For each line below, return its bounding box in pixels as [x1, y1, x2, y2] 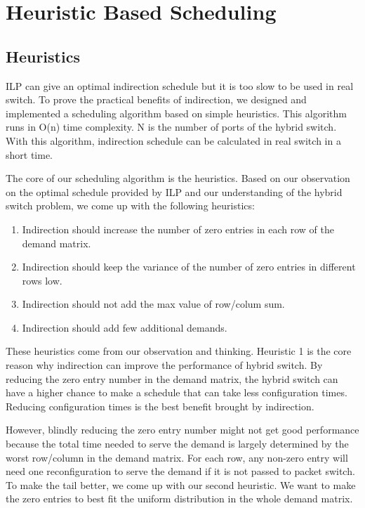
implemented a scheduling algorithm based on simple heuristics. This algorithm [6, 105, 347, 120]
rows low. [22, 273, 62, 287]
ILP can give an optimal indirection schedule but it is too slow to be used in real [6, 78, 354, 93]
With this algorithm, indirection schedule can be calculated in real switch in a [6, 133, 341, 148]
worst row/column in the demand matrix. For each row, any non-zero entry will [6, 450, 348, 464]
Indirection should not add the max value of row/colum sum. [22, 297, 285, 311]
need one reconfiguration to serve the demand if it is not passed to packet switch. [6, 464, 355, 478]
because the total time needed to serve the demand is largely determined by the [6, 436, 349, 451]
